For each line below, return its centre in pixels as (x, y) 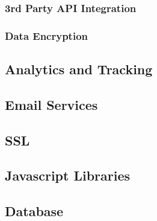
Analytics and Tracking (79, 69)
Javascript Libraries (68, 175)
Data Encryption (47, 35)
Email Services (51, 104)
